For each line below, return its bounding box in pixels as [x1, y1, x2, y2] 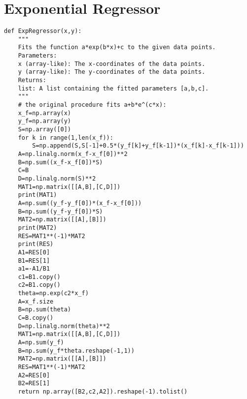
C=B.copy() [18, 314, 54, 322]
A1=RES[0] [18, 248, 50, 256]
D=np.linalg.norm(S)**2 [18, 175, 96, 182]
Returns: [18, 77, 46, 84]
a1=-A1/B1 [18, 265, 50, 273]
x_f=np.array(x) [18, 109, 71, 117]
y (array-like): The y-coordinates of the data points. [18, 68, 206, 76]
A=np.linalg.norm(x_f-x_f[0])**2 [18, 150, 128, 157]
